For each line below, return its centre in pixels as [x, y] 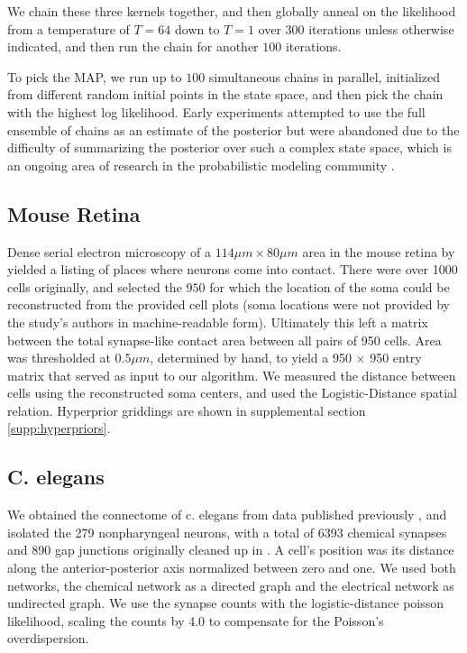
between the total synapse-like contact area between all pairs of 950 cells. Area [224, 340]
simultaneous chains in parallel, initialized [325, 76]
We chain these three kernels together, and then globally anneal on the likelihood [232, 11]
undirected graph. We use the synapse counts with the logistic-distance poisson [226, 603]
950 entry [396, 358]
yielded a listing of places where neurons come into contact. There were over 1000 [233, 269]
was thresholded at [59, 358]
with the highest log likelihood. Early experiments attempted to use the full [216, 111]
